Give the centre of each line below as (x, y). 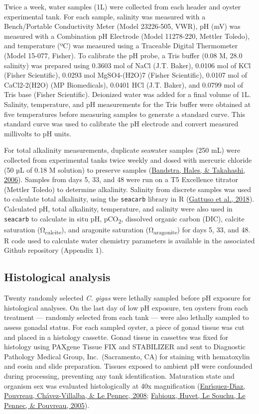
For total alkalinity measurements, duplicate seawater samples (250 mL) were (122, 150)
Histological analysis (57, 277)
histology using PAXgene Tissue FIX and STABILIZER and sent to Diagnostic (125, 347)
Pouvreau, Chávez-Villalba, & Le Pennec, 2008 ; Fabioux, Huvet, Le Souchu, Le (125, 395)
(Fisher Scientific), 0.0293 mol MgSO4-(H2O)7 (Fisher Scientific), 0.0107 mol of (126, 75)
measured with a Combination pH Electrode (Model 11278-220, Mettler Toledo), (127, 36)
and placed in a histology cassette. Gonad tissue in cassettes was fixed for (116, 337)
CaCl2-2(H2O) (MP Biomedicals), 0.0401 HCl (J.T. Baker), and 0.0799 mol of (124, 84)
